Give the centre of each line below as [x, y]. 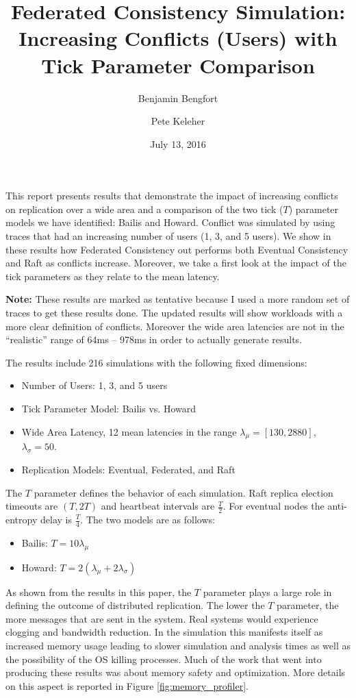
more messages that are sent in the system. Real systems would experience [162, 618]
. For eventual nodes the [274, 506]
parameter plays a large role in [267, 591]
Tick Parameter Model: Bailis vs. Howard [109, 408]
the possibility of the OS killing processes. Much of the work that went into [164, 659]
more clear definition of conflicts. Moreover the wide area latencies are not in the [175, 326]
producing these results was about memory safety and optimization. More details [176, 672]
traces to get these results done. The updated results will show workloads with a [174, 313]
